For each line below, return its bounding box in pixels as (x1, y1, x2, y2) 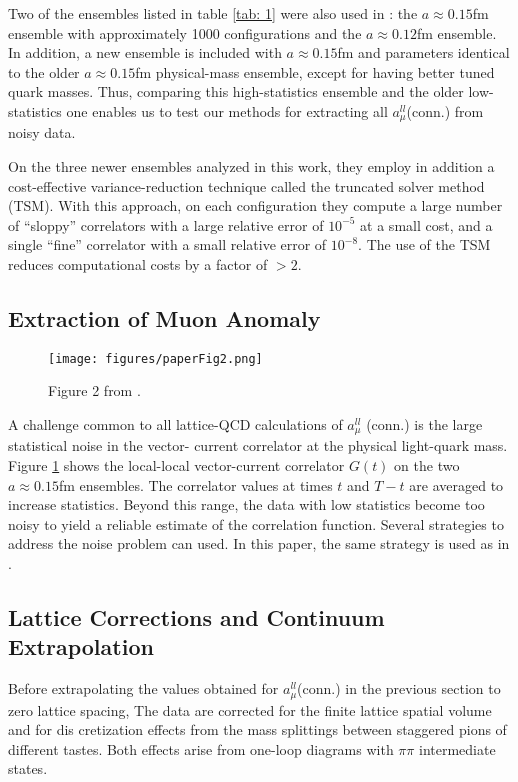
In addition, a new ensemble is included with (8, 42, 282, 63)
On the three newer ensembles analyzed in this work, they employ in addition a (8, 156, 495, 177)
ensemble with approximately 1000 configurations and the (8, 22, 362, 43)
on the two (394, 455, 460, 476)
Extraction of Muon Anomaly (8, 302, 321, 333)
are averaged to (409, 474, 504, 495)
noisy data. (8, 122, 76, 143)
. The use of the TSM (358, 234, 491, 255)
